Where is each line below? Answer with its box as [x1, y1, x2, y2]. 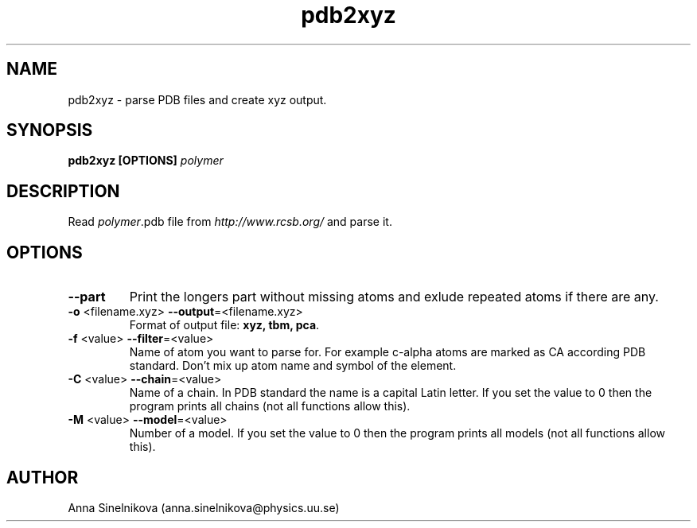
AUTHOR [6, 467, 79, 487]
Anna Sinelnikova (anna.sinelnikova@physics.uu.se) [68, 500, 340, 514]
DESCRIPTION [6, 181, 120, 201]
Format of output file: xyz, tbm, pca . [129, 318, 320, 332]
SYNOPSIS [6, 120, 93, 141]
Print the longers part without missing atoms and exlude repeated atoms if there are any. [129, 289, 659, 305]
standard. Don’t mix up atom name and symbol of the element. [129, 359, 457, 373]
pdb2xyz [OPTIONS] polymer [68, 153, 224, 168]
